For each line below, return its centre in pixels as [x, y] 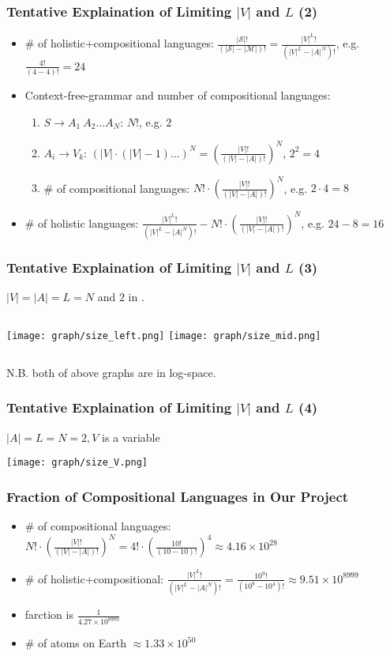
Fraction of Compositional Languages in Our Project [178, 496]
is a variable [131, 437]
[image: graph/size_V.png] [77, 463]
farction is [49, 615]
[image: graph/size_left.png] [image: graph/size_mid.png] [164, 336]
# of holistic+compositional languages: [119, 43]
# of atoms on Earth [76, 643]
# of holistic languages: [82, 222]
